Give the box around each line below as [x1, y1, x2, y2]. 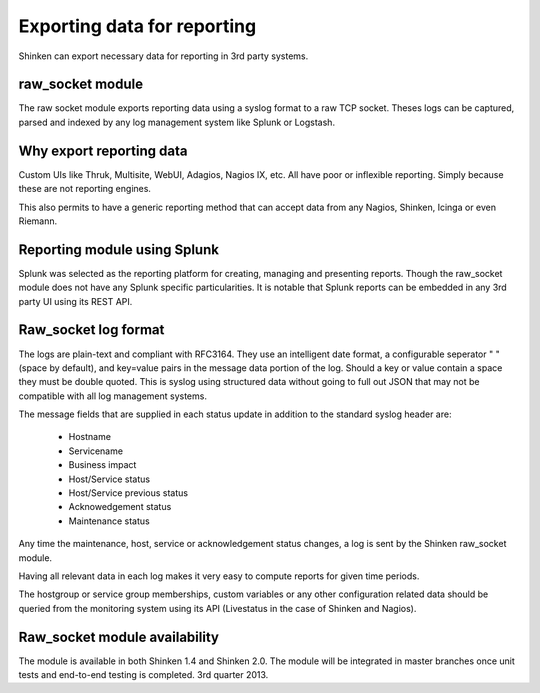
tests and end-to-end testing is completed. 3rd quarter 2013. [18, 669, 269, 681]
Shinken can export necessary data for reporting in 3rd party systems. [18, 50, 309, 62]
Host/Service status [68, 473, 150, 485]
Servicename [68, 445, 124, 457]
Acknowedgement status [68, 501, 172, 513]
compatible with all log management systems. [18, 390, 207, 402]
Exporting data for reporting [18, 15, 257, 37]
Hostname [68, 431, 112, 443]
